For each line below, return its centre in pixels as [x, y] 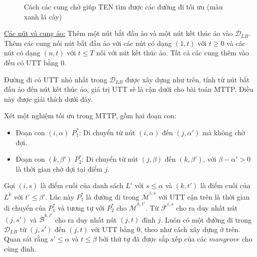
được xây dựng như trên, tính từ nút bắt [187, 79]
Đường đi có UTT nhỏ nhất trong [56, 79]
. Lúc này [60, 196]
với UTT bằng [113, 229]
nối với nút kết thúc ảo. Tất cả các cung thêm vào [173, 53]
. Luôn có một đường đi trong [206, 219]
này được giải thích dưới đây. [48, 99]
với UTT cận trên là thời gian [204, 196]
